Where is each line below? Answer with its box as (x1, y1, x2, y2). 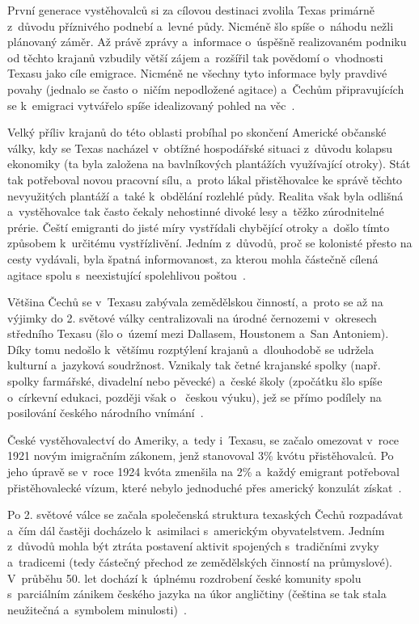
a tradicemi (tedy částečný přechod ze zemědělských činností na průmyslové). (7, 554, 392, 570)
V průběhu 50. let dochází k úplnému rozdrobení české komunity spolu (7, 569, 362, 586)
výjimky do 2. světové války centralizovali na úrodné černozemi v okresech (7, 309, 377, 326)
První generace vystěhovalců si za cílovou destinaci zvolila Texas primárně (7, 2, 375, 18)
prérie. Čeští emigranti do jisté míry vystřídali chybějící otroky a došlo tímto (7, 218, 390, 235)
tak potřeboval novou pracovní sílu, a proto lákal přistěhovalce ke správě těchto (7, 171, 403, 188)
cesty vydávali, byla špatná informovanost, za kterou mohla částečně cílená (7, 250, 379, 267)
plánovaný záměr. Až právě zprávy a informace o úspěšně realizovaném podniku (7, 33, 407, 50)
